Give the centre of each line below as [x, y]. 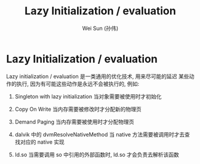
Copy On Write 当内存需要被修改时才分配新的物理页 [78, 109]
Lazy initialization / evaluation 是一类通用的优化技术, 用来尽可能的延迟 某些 [98, 76]
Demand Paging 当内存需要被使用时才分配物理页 [74, 122]
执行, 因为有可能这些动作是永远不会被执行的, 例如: [78, 83]
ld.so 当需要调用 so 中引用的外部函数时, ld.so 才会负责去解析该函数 [97, 154]
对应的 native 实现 [42, 142]
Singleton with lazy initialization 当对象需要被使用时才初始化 [88, 96]
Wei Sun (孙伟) [100, 28]
